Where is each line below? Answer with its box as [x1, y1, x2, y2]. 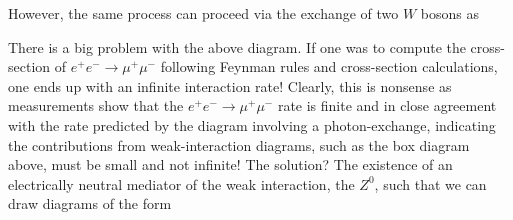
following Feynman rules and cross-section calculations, [160, 56, 498, 77]
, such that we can [374, 173, 487, 194]
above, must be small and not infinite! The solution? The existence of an [8, 154, 453, 175]
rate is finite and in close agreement [277, 95, 497, 116]
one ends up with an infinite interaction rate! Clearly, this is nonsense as [8, 75, 452, 96]
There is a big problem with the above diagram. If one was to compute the [8, 36, 466, 57]
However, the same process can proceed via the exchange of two [8, 3, 399, 23]
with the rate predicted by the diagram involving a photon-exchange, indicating [8, 114, 496, 135]
